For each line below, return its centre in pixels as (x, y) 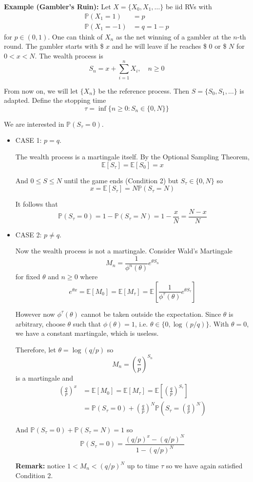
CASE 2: (29, 234)
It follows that (37, 204)
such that (87, 323)
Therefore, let (36, 349)
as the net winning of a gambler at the (173, 36)
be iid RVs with (189, 6)
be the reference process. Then (144, 90)
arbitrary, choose (40, 323)
